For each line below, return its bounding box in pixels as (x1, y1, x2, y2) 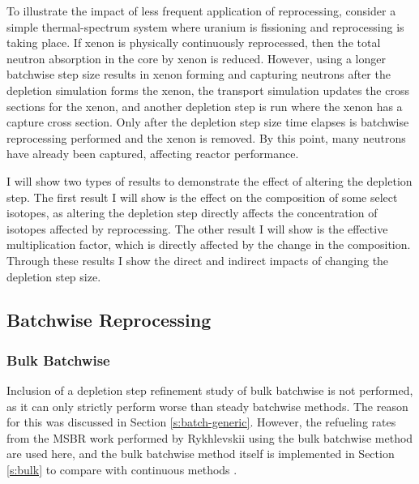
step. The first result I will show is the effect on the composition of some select (6, 188, 398, 205)
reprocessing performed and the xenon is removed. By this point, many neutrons (6, 129, 406, 146)
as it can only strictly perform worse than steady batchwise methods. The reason (6, 397, 408, 414)
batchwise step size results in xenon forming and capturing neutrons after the (6, 66, 391, 83)
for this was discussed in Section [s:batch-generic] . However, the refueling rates (6, 413, 396, 430)
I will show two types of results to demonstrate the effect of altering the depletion (6, 172, 413, 189)
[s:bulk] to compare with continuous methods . (6, 461, 237, 478)
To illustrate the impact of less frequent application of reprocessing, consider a (6, 2, 396, 19)
